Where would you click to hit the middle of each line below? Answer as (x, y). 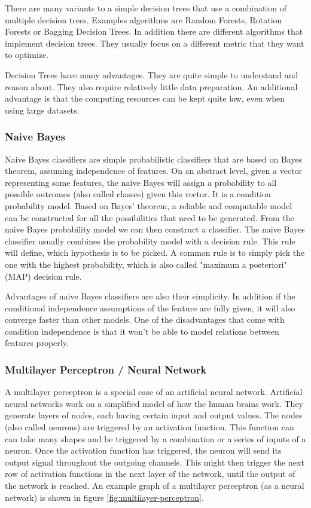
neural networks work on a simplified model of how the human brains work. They (154, 403)
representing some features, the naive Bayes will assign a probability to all (141, 182)
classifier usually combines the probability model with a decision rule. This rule (150, 241)
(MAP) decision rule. (43, 276)
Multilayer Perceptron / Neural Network (106, 369)
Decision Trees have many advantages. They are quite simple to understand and (152, 74)
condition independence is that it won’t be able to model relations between (142, 331)
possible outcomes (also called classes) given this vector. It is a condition (138, 194)
